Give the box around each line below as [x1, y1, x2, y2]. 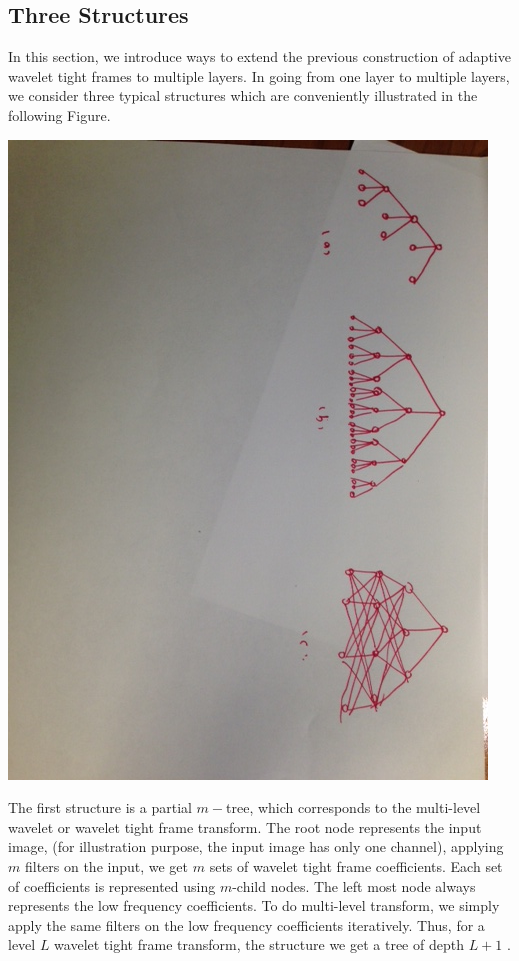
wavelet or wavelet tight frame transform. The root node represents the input [8, 816, 482, 837]
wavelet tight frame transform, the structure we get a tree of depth [54, 934, 464, 955]
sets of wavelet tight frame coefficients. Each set [209, 855, 503, 876]
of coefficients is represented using [8, 875, 216, 896]
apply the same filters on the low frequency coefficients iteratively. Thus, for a [8, 914, 485, 935]
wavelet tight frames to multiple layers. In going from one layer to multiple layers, [8, 65, 510, 86]
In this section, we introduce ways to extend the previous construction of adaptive [8, 46, 511, 67]
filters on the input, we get [24, 855, 189, 876]
